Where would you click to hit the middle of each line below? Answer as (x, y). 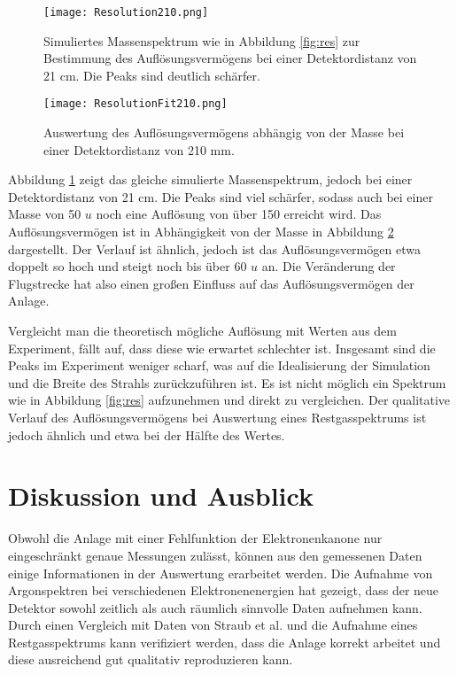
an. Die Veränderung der (329, 266)
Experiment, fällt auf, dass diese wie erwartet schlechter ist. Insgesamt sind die (222, 348)
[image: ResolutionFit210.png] (136, 104)
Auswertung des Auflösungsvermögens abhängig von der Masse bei (224, 132)
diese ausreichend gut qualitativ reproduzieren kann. (151, 659)
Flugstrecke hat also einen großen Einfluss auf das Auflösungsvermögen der (211, 283)
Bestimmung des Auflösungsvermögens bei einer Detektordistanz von (230, 58)
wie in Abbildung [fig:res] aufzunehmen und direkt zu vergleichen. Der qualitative (229, 400)
